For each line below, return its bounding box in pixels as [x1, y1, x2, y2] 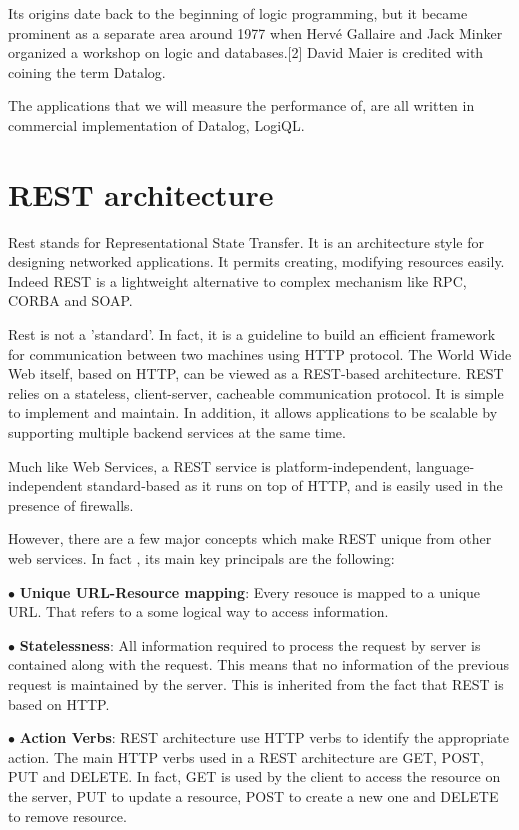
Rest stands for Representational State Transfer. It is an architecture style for [8, 231, 485, 252]
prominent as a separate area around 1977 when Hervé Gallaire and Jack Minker [8, 22, 503, 43]
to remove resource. [8, 805, 127, 826]
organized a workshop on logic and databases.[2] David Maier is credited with [8, 42, 484, 63]
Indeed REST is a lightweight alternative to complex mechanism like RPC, [8, 270, 467, 291]
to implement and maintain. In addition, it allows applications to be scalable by [8, 402, 498, 423]
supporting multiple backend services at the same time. [8, 422, 346, 443]
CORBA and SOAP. [8, 290, 133, 311]
